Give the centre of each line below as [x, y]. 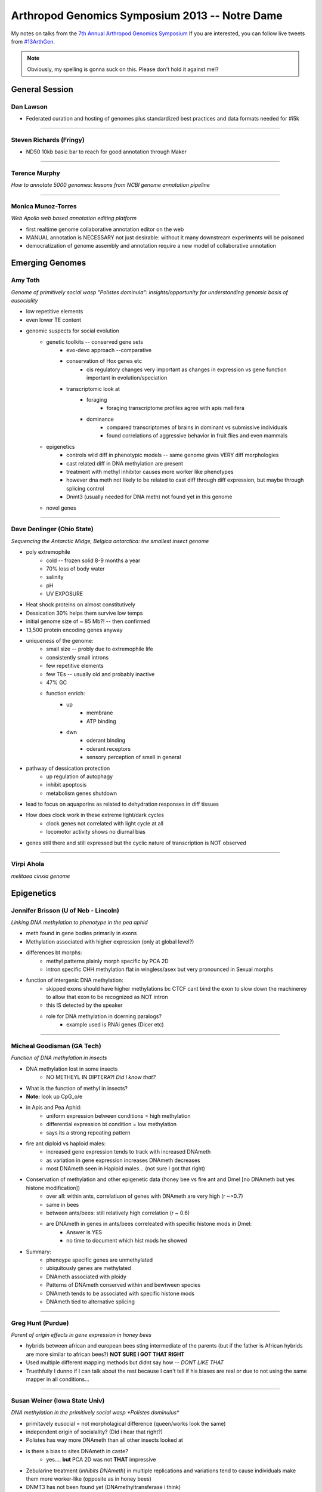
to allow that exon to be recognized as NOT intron [107, 997]
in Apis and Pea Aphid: [54, 1108]
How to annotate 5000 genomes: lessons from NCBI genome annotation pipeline [110, 185]
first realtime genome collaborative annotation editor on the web [105, 229]
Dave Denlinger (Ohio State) [52, 529]
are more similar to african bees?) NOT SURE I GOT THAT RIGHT [105, 1354]
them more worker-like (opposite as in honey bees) [89, 1479]
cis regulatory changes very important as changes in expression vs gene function [187, 369]
